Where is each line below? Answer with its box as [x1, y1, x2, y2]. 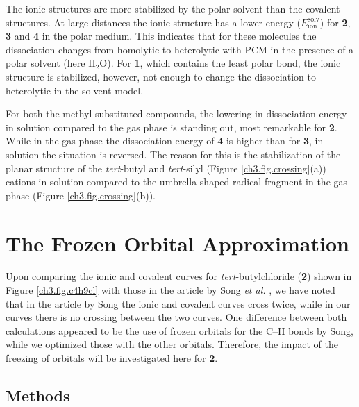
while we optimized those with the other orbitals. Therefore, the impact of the [6, 337, 339, 351]
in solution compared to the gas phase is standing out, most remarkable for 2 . [6, 119, 337, 134]
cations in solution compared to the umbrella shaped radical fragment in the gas [6, 174, 348, 189]
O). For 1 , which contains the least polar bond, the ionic [99, 56, 341, 70]
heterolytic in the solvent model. [6, 83, 144, 97]
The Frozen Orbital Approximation [6, 229, 349, 257]
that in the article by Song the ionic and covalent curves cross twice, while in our [6, 296, 351, 310]
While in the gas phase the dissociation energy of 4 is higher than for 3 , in [6, 133, 324, 148]
